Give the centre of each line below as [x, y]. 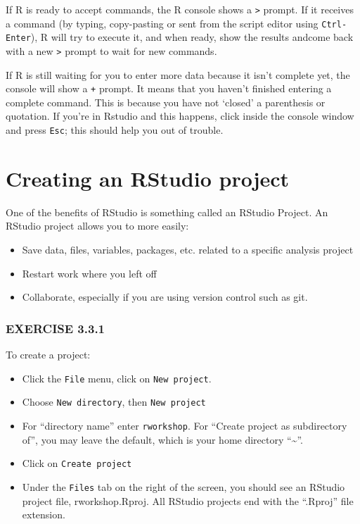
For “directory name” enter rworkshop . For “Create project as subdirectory [185, 425]
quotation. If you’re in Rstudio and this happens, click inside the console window [180, 116]
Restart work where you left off [89, 273]
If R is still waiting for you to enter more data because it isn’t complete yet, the [178, 74]
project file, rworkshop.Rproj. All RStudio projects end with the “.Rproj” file [188, 500]
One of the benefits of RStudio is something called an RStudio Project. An [167, 212]
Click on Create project [77, 463]
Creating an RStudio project [148, 178]
